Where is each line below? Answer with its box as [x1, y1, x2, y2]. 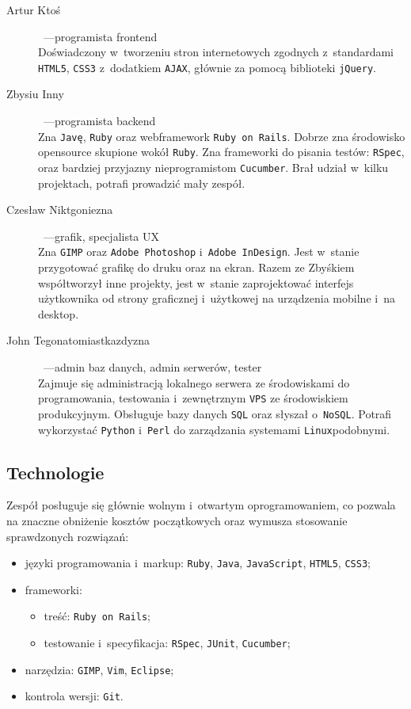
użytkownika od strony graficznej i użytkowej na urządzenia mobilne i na [38, 290, 395, 307]
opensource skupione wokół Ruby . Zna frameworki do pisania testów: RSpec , [38, 143, 405, 160]
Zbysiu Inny [6, 86, 64, 102]
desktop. [38, 305, 79, 322]
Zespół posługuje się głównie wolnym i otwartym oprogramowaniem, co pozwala [6, 497, 396, 513]
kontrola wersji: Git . [25, 688, 124, 704]
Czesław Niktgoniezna [6, 201, 113, 218]
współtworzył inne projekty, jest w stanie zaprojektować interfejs [38, 274, 354, 291]
